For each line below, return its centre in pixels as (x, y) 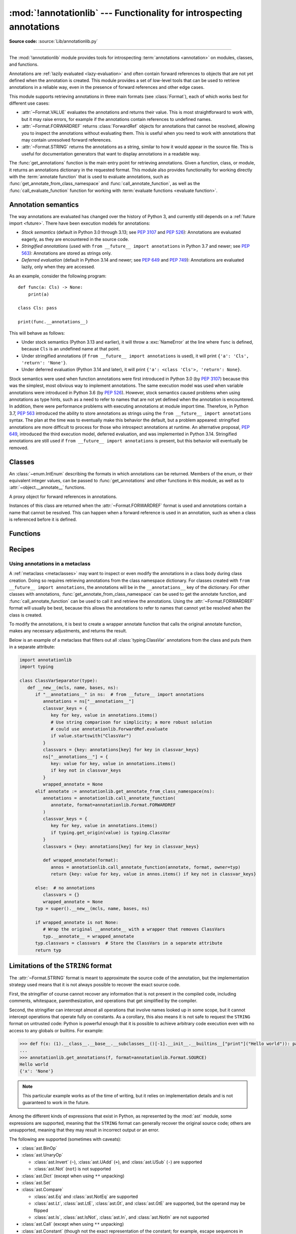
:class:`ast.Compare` (42, 1190)
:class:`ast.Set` (37, 1183)
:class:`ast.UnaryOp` (42, 1155)
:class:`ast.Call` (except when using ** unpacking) (73, 1224)
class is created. (26, 615)
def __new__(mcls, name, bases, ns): (73, 688)
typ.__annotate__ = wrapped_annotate (88, 936)
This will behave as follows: (37, 333)
